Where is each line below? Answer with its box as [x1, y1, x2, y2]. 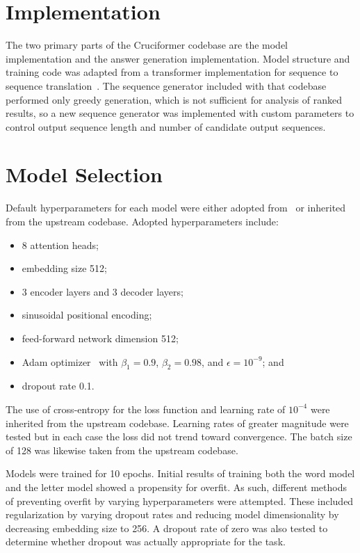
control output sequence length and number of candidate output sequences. [6, 119, 326, 134]
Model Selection [6, 160, 163, 189]
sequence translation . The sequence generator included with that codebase [6, 78, 327, 93]
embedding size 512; [22, 261, 107, 275]
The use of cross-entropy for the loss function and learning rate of [6, 401, 286, 416]
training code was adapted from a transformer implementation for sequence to [6, 65, 338, 79]
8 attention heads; [22, 237, 99, 252]
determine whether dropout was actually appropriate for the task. [6, 534, 286, 549]
